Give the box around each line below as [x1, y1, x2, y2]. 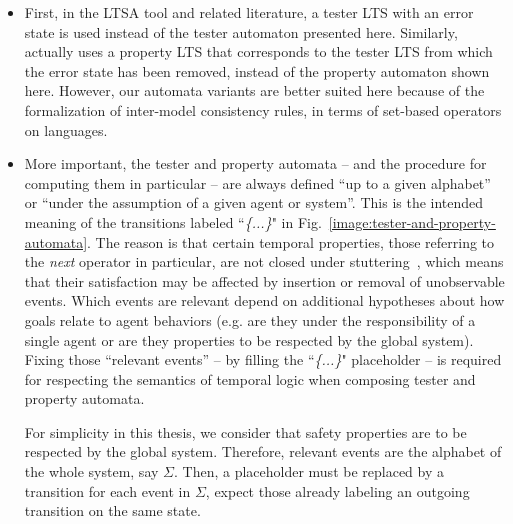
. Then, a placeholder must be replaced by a [173, 461, 444, 482]
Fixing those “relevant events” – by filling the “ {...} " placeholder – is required [24, 349, 502, 370]
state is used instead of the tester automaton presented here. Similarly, [24, 21, 458, 42]
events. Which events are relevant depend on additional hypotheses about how [24, 290, 505, 311]
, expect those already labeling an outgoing [205, 480, 470, 501]
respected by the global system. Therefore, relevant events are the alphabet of [24, 441, 502, 462]
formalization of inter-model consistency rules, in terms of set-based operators [24, 99, 502, 120]
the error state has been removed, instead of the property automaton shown [24, 60, 490, 81]
